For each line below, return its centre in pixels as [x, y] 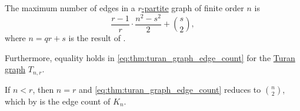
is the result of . [97, 38]
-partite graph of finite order [193, 8]
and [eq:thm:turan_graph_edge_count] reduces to [170, 89]
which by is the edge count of [58, 101]
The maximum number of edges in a [70, 8]
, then [43, 89]
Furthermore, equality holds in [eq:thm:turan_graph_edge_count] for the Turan [150, 57]
